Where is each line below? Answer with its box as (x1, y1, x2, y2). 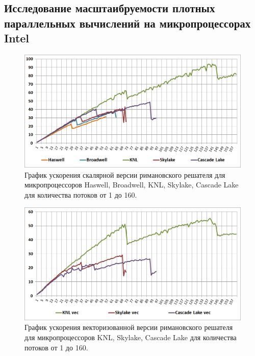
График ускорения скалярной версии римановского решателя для (24, 169, 225, 180)
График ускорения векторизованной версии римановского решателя (24, 322, 233, 333)
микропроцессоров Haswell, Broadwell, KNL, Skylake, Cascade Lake (24, 179, 239, 190)
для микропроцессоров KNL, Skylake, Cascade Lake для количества (24, 331, 237, 342)
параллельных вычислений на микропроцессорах (4, 15, 251, 31)
